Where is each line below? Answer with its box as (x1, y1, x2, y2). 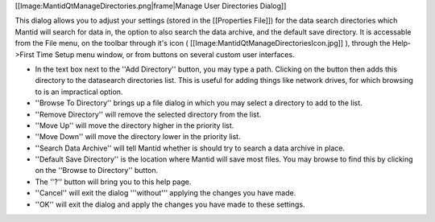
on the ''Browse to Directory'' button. (35, 166, 159, 175)
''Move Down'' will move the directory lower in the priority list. (35, 132, 241, 142)
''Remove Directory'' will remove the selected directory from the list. (35, 109, 262, 119)
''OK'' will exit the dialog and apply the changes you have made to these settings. (35, 199, 305, 209)
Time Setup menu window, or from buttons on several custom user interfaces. (36, 49, 295, 60)
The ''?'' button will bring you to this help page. (35, 177, 192, 187)
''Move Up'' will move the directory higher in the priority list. (35, 121, 234, 130)
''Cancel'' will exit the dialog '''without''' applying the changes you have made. (35, 188, 296, 198)
